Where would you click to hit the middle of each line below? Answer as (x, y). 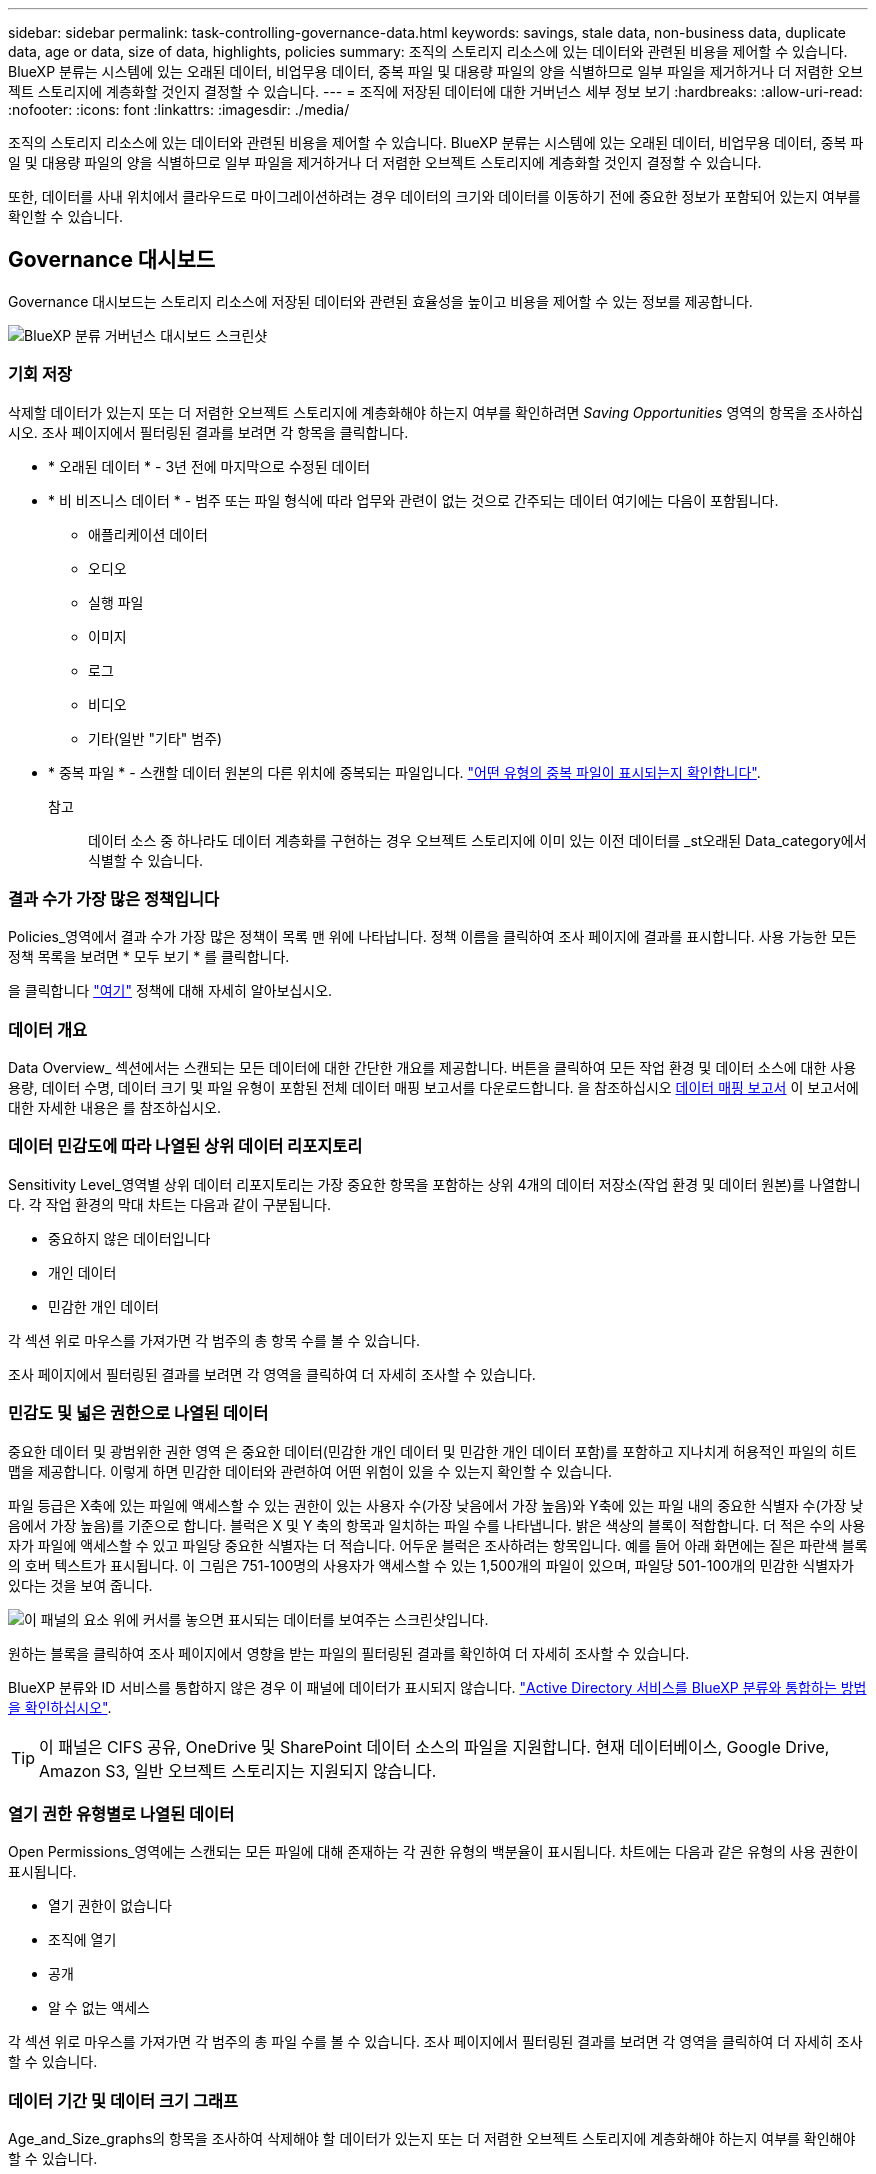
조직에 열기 (82, 1940)
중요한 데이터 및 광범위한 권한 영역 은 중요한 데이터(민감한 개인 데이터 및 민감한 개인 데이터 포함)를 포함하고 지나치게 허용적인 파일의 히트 (432, 1451)
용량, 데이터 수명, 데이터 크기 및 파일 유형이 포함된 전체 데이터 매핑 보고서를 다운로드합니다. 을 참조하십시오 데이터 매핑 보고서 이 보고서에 (433, 1088)
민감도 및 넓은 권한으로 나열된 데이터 (138, 1413)
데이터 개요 (48, 1029)
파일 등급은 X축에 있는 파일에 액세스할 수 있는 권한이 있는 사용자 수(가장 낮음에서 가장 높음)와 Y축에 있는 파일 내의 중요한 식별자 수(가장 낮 (436, 1505)
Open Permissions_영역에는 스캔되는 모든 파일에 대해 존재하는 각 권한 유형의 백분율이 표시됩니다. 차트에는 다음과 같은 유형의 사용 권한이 (433, 1852)
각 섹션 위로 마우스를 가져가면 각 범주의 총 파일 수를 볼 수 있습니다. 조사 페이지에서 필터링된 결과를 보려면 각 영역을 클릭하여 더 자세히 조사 (435, 2042)
